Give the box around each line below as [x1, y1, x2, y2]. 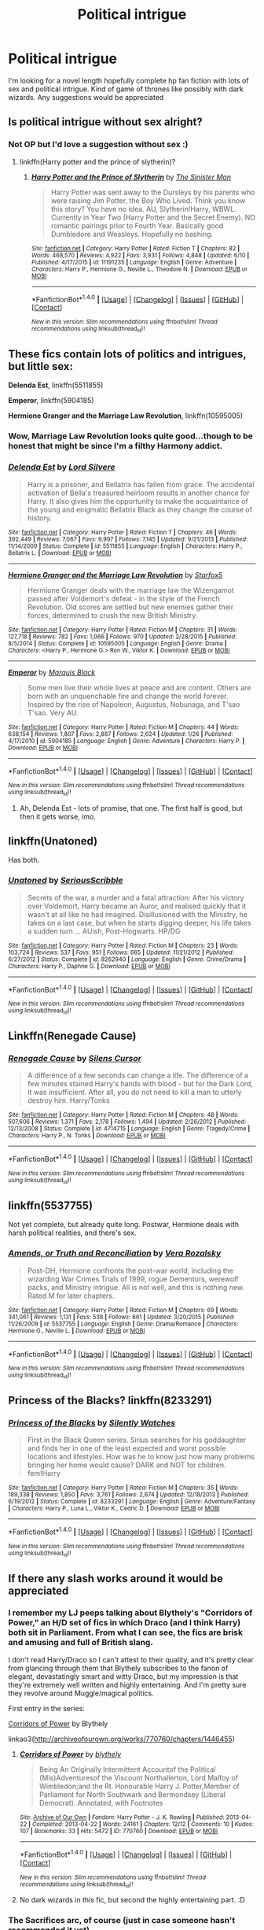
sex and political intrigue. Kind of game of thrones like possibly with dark [8, 84, 244, 94]
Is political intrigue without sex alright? [8, 116, 203, 129]
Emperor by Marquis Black [8, 667, 96, 677]
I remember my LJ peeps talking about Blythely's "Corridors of [8, 1607, 253, 1618]
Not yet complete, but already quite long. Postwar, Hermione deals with [8, 1220, 240, 1229]
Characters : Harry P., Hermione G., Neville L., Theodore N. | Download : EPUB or [31, 265, 248, 273]
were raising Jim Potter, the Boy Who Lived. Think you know [50, 195, 246, 205]
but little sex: [8, 360, 73, 373]
